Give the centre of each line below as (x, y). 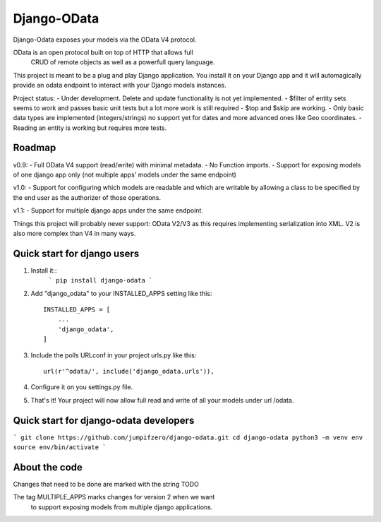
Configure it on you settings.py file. (82, 387)
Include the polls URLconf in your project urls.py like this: (114, 355)
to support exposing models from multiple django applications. (122, 507)
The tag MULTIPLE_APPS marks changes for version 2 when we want (114, 497)
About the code (48, 467)
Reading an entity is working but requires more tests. (90, 128)
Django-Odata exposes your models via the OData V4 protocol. (105, 40)
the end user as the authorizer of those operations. (87, 197)
